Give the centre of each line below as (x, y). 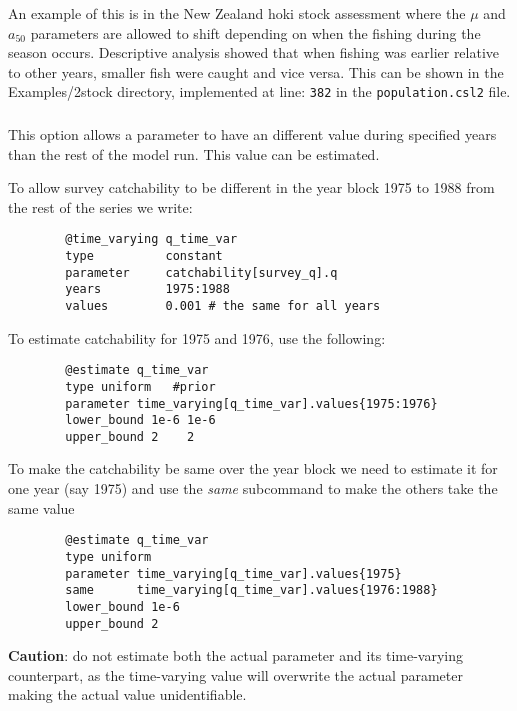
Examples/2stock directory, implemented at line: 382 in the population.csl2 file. (259, 91)
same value (41, 507)
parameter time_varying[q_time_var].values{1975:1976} (251, 403)
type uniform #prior (140, 386)
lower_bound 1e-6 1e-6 (140, 420)
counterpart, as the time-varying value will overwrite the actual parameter (235, 674)
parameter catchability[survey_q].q (201, 272)
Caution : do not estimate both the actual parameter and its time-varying (236, 655)
